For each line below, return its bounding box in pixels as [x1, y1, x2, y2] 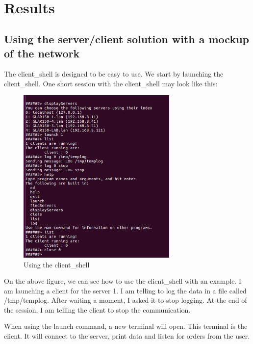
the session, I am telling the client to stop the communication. [4, 304, 191, 315]
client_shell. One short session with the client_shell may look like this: [4, 78, 218, 88]
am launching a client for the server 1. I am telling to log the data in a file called [4, 285, 247, 295]
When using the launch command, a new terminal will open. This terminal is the [4, 321, 248, 331]
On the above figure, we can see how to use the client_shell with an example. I [4, 276, 241, 286]
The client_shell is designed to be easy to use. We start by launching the [4, 68, 224, 79]
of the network [4, 46, 80, 61]
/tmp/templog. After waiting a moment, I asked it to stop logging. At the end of [4, 295, 247, 305]
